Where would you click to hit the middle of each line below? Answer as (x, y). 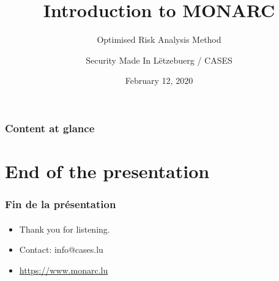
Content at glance (50, 128)
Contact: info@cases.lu (61, 249)
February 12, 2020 (159, 81)
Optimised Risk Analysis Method (159, 39)
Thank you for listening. (65, 229)
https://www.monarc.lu (64, 270)
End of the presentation (107, 171)
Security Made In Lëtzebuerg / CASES (159, 60)
